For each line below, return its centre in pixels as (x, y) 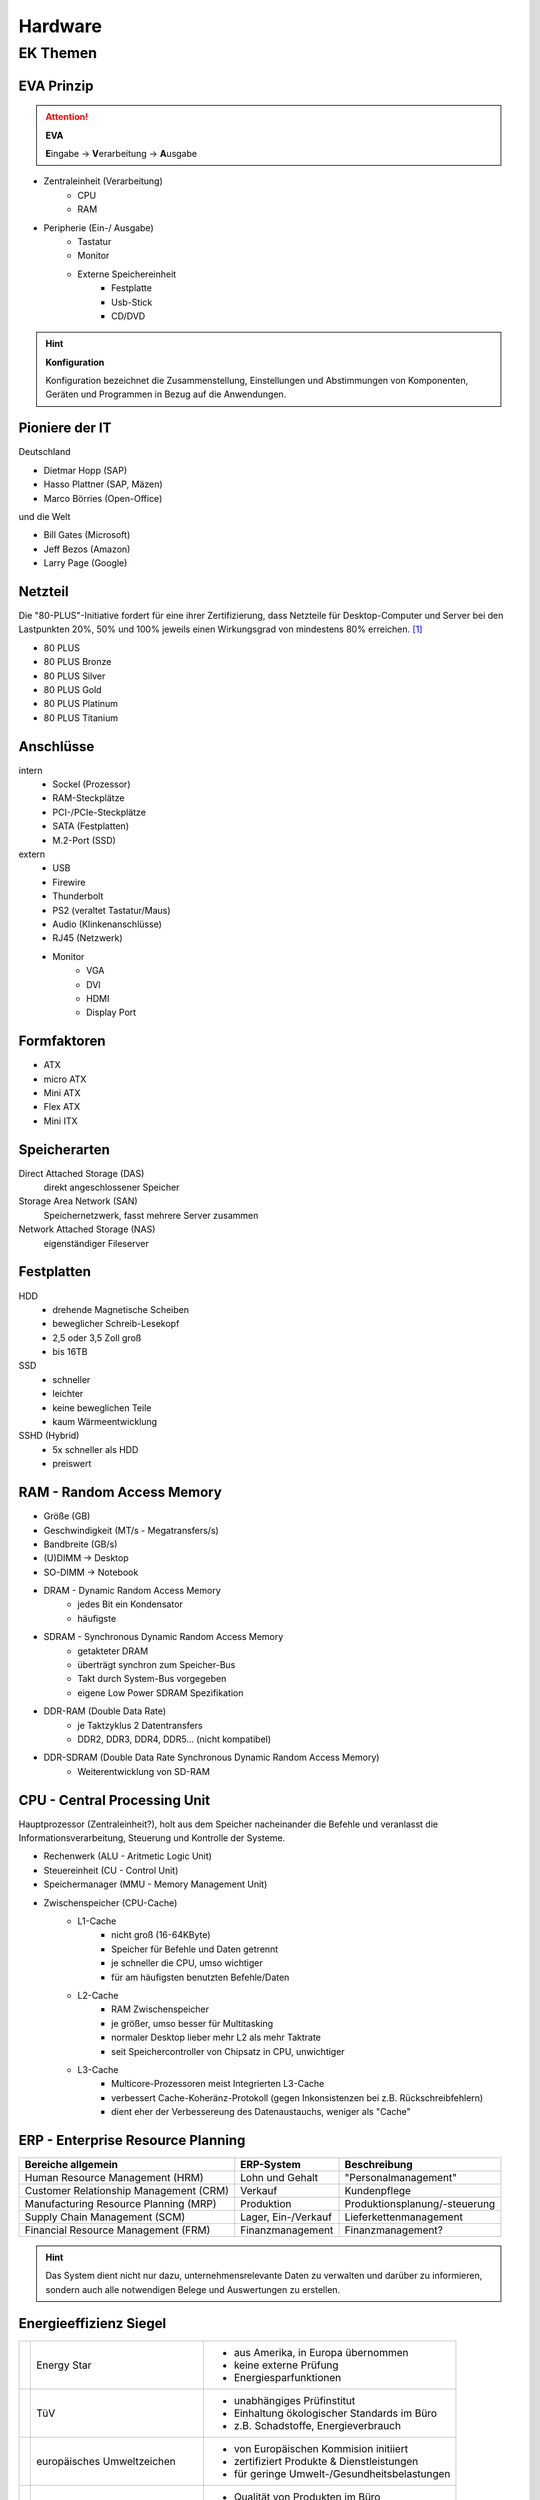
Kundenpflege (378, 2190)
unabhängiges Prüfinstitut (294, 2400)
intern (31, 770)
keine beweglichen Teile (102, 1407)
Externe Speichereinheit (127, 274)
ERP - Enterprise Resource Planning (132, 2140)
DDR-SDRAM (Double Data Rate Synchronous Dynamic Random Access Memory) (211, 1757)
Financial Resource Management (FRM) (117, 2230)
